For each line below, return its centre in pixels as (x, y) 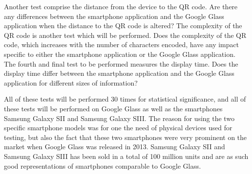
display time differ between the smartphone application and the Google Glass (119, 73)
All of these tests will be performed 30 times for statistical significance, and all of (125, 99)
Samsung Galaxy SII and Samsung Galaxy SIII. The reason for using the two (119, 118)
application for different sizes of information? (71, 82)
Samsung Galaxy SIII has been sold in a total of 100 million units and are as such (126, 156)
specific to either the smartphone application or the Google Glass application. (120, 54)
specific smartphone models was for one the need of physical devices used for (118, 128)
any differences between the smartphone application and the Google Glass (114, 16)
